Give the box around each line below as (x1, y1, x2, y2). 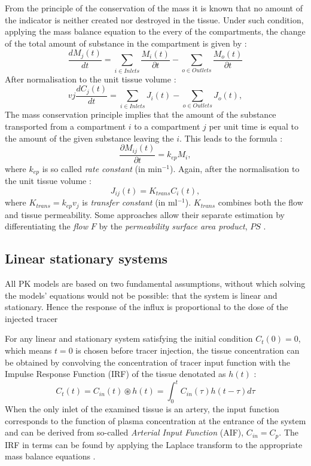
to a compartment (134, 120, 200, 132)
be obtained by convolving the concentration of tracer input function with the (5, 355, 290, 368)
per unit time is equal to (209, 120, 298, 132)
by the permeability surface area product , (99, 220, 248, 232)
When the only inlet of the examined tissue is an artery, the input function (5, 403, 279, 415)
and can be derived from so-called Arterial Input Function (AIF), (5, 426, 244, 439)
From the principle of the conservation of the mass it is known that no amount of (5, 2, 303, 14)
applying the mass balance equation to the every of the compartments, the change (5, 25, 306, 38)
